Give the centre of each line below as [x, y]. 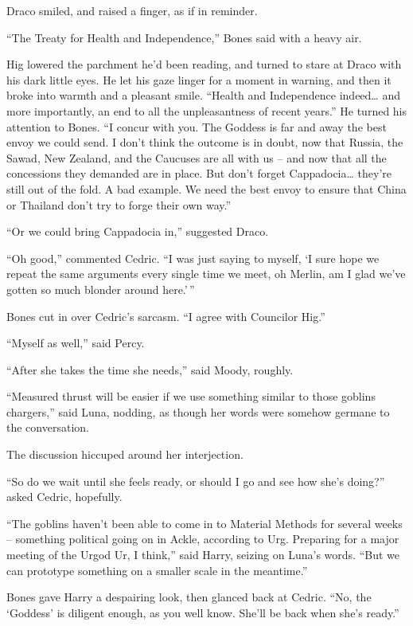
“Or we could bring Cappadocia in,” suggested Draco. [138, 231]
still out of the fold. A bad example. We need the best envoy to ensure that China [206, 188]
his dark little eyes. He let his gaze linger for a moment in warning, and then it [199, 79]
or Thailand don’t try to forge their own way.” [119, 204]
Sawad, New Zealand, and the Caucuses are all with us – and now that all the [197, 157]
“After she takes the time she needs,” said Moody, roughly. [150, 369]
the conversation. [48, 427]
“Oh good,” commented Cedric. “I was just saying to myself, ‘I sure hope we [193, 258]
